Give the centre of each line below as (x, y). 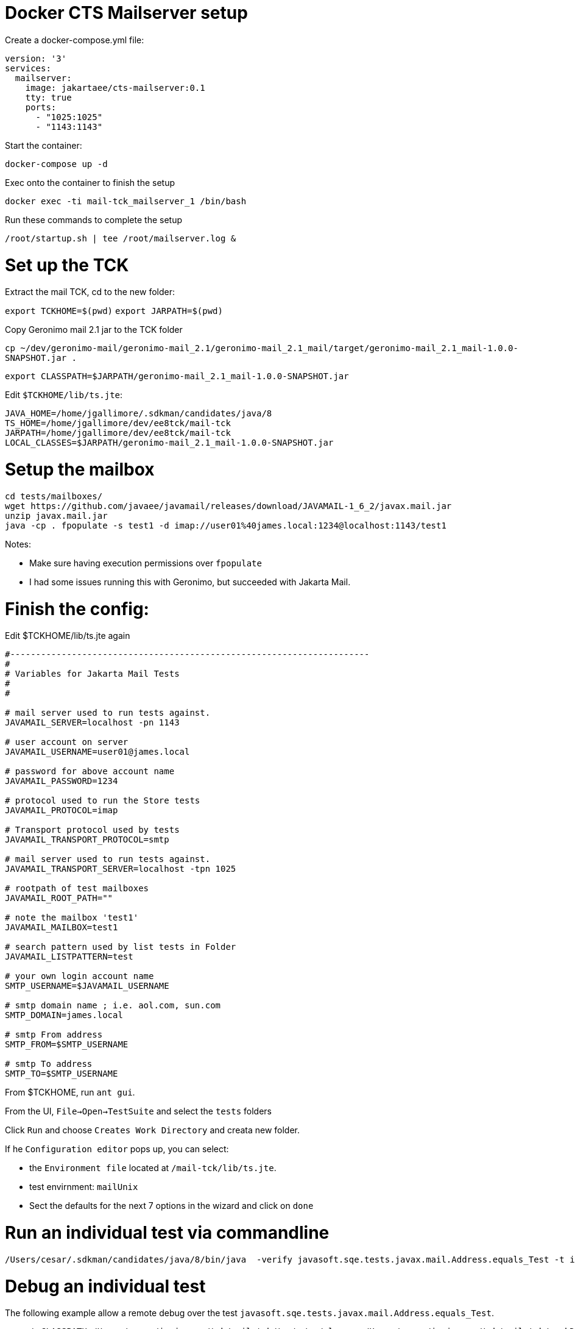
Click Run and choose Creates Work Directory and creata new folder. (153, 1130)
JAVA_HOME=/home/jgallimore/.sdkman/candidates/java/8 (139, 414)
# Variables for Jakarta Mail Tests (92, 674)
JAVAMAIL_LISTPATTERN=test (69, 957)
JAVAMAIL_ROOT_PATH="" (59, 898)
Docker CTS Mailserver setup (126, 13)
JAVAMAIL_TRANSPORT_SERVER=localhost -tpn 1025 (121, 869)
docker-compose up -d (56, 164)
